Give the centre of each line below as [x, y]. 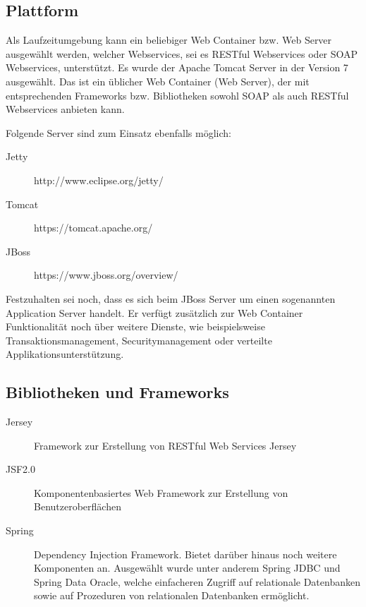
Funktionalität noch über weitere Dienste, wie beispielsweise [135, 326]
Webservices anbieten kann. [65, 109]
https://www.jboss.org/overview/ [106, 275]
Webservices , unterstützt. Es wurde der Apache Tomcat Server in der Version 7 [177, 67]
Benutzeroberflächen [78, 506]
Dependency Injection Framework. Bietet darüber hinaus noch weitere [185, 554]
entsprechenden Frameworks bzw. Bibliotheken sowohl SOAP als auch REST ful [177, 95]
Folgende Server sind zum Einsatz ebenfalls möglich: [118, 132]
